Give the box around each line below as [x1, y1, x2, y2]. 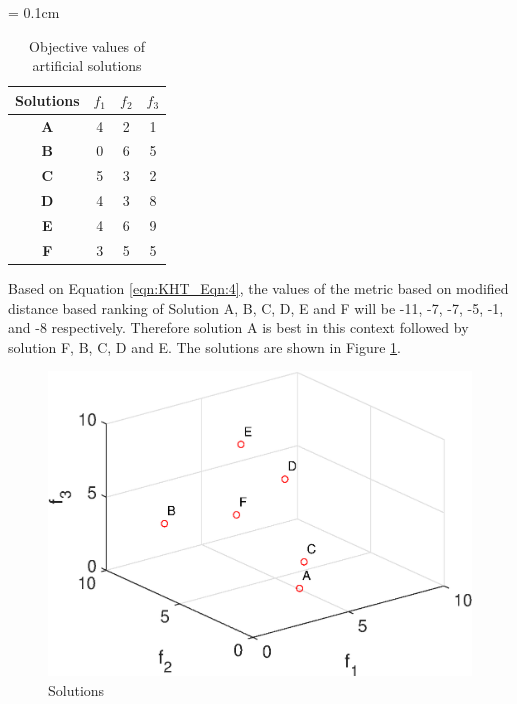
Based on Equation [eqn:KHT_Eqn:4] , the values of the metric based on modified [8, 277, 509, 298]
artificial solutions [32, 55, 142, 76]
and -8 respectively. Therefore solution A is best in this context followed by [8, 317, 469, 338]
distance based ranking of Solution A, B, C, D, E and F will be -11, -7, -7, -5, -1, [8, 297, 504, 318]
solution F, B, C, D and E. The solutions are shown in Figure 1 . [8, 336, 401, 357]
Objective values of [29, 35, 146, 56]
